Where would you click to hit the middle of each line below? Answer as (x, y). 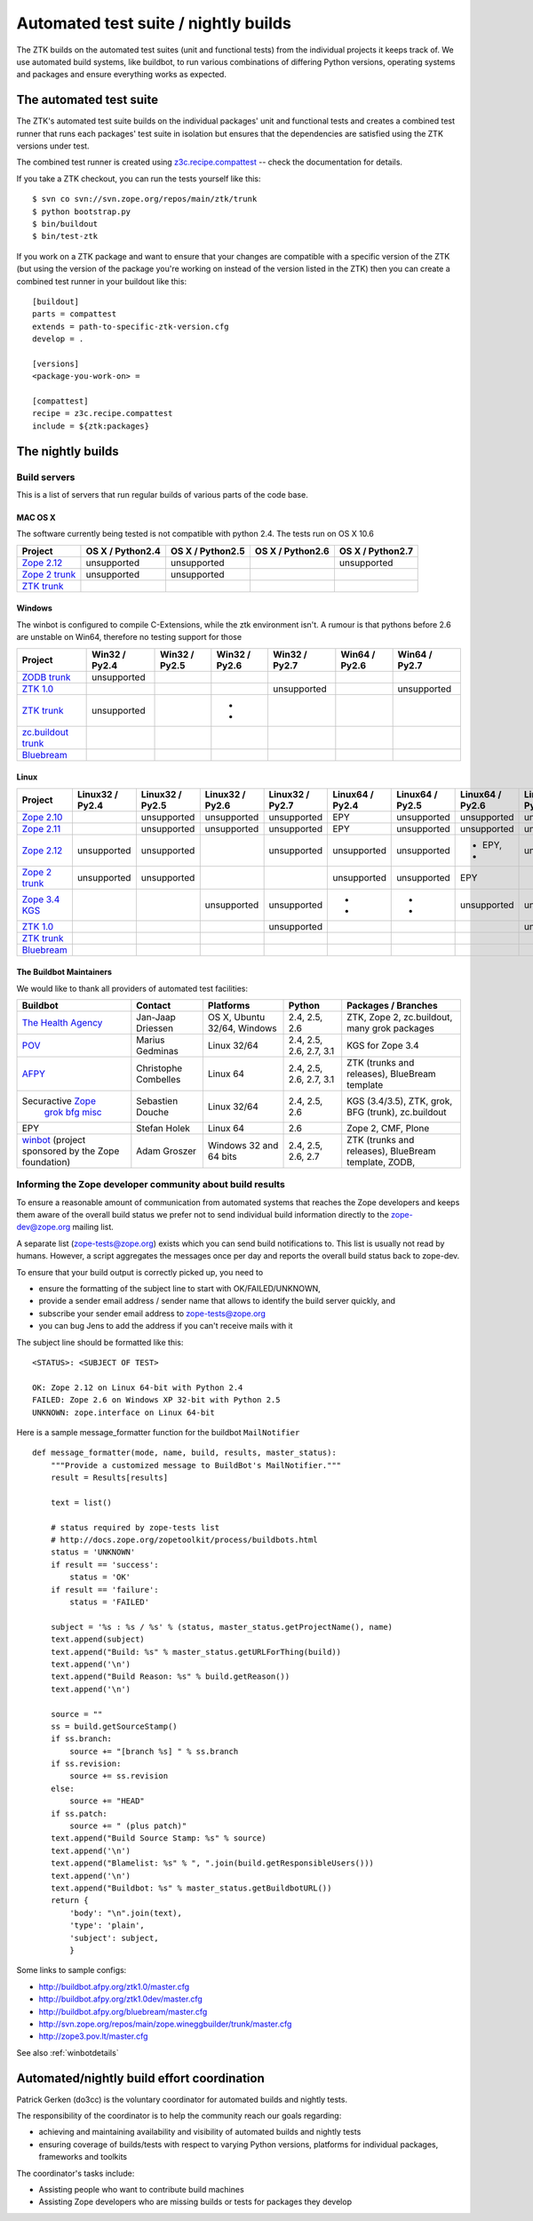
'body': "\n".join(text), (126, 1913)
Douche (152, 1112)
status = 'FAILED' (110, 1602)
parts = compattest (75, 314)
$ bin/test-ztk (65, 236)
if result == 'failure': (104, 1590)
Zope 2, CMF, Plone (388, 1128)
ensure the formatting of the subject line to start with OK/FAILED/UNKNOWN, (180, 1289)
